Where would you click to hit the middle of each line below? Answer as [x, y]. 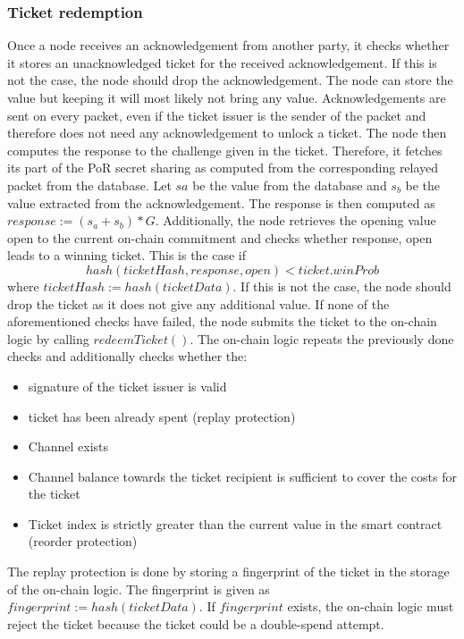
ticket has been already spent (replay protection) [162, 416]
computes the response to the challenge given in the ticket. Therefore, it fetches [225, 150]
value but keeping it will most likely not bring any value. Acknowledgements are [227, 97]
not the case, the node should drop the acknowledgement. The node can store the [230, 80]
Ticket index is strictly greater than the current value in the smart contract [235, 523]
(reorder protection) [83, 541]
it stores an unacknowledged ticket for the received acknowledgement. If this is [222, 62]
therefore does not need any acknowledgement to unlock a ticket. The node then [227, 133]
